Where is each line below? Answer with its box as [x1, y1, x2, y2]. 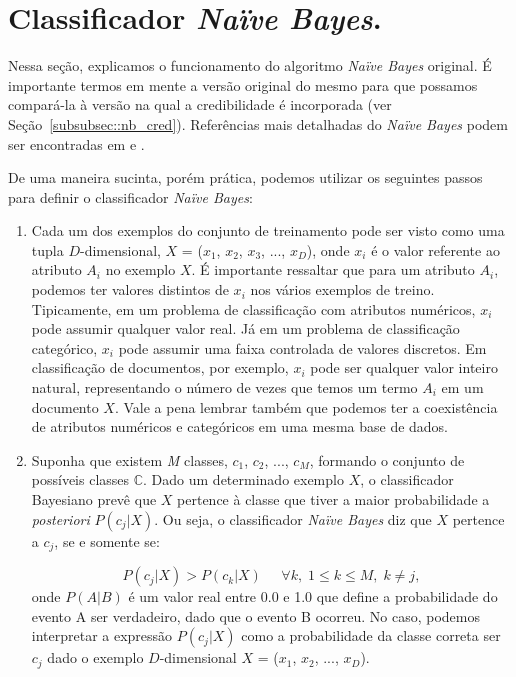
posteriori [31, 508, 90, 529]
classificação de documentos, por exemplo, [31, 357, 289, 378]
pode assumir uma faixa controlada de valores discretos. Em [118, 337, 487, 358]
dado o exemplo [47, 647, 144, 668]
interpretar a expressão [31, 625, 173, 646]
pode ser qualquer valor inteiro [310, 357, 498, 378]
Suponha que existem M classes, [31, 449, 228, 470]
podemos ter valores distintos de [31, 279, 229, 300]
